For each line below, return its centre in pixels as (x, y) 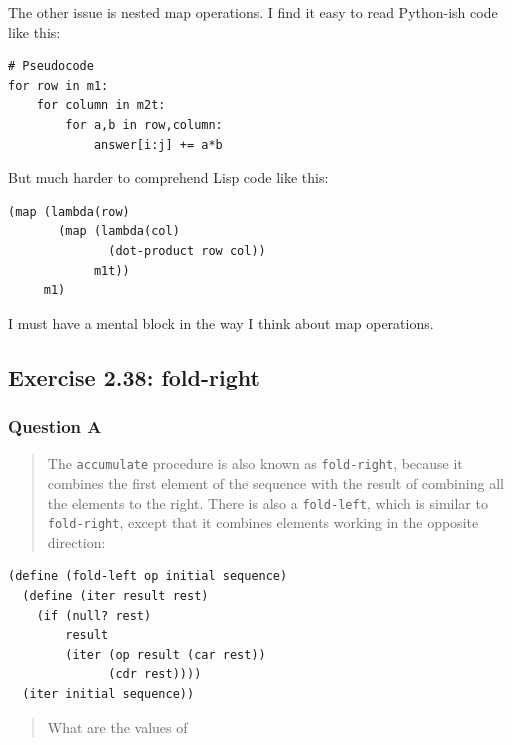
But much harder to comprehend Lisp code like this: (168, 177)
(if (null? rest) (94, 615)
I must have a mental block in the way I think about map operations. (221, 322)
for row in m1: (58, 85)
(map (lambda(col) (119, 231)
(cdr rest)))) (155, 674)
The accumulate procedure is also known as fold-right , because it (255, 463)
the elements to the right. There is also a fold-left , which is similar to (267, 502)
